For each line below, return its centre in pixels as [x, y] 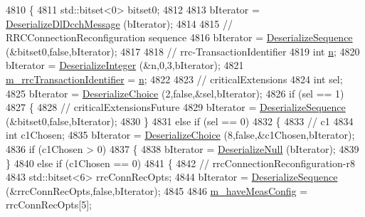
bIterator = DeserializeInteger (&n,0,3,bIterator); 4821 [125, 65]
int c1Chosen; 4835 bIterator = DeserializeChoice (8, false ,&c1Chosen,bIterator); [180, 135]
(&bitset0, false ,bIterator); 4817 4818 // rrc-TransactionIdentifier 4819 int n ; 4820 [183, 51]
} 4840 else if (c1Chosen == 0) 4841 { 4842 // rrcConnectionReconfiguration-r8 [180, 163]
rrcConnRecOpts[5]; [49, 205]
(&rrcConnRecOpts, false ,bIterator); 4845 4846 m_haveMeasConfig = [157, 190]
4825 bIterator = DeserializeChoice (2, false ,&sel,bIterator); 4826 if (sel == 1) [175, 93]
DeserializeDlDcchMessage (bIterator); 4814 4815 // [120, 23]
